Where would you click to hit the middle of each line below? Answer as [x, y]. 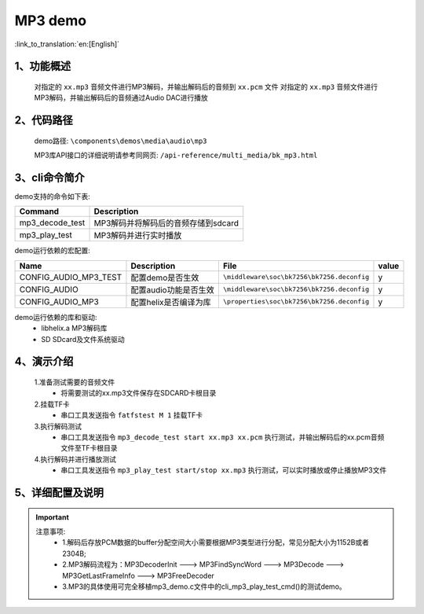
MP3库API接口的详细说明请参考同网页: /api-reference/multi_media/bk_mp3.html [176, 155]
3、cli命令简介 [50, 177]
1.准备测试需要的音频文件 [75, 382]
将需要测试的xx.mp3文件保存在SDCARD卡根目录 [139, 393]
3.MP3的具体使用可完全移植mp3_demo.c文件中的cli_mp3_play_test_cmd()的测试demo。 [205, 586]
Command [39, 211]
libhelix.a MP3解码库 [74, 328]
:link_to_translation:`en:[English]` [67, 44]
